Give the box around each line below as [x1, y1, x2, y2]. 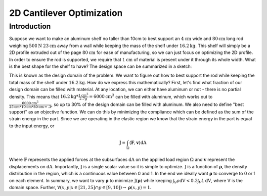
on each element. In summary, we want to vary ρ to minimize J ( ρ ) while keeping [9, 177, 172, 183]
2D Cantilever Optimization [9, 7, 123, 18]
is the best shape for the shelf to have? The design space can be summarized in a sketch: [9, 63, 192, 69]
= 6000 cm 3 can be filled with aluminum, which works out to [89, 93, 213, 99]
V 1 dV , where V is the [198, 177, 243, 185]
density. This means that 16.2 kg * [9, 94, 79, 99]
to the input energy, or [9, 123, 54, 129]
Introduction [9, 22, 51, 31]
